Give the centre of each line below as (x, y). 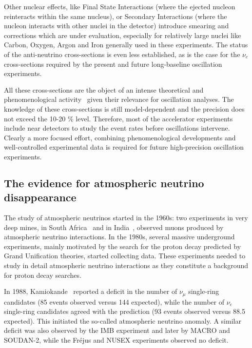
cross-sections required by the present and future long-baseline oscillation (113, 64)
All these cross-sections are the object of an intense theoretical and (104, 89)
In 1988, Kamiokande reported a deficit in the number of (91, 291)
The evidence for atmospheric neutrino (104, 183)
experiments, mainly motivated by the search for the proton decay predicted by (123, 246)
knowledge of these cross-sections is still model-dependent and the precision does (124, 108)
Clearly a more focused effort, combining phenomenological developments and (120, 137)
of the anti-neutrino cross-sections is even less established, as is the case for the (122, 54)
